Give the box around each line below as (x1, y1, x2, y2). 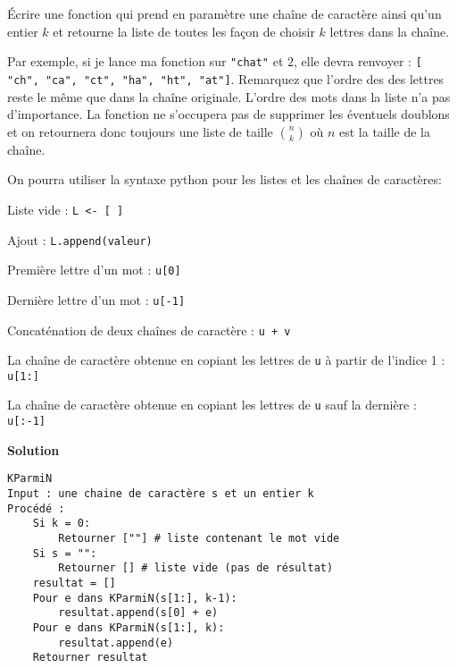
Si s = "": (32, 546, 97, 560)
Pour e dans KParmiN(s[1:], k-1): (32, 591, 237, 605)
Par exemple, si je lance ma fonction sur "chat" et (7, 52, 284, 71)
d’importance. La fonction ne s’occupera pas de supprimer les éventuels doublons (7, 105, 450, 123)
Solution (7, 440, 60, 459)
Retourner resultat (32, 651, 148, 664)
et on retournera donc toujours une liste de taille (7, 122, 273, 140)
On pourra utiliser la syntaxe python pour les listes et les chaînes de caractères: (7, 170, 442, 189)
